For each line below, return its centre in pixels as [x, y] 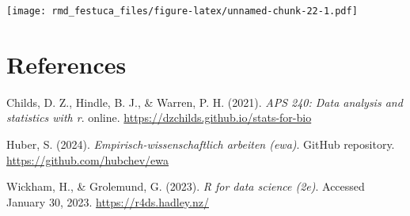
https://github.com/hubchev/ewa [88, 159]
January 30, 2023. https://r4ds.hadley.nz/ [108, 201]
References [66, 64]
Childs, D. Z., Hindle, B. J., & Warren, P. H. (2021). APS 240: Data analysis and [205, 102]
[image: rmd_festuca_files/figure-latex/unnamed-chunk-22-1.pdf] [182, 11]
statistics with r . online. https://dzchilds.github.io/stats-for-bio [159, 117]
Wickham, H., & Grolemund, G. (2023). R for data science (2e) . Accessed [186, 186]
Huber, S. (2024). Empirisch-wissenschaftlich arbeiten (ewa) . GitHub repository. [201, 144]
